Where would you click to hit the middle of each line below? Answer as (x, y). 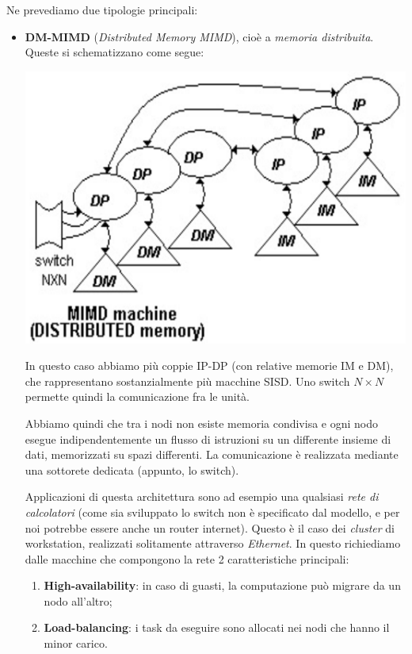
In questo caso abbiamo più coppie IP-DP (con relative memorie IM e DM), (209, 365)
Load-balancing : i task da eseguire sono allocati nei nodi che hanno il (217, 627)
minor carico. (76, 643)
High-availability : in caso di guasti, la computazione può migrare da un (222, 585)
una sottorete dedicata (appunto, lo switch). (132, 469)
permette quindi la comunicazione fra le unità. (137, 396)
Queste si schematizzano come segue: (114, 52)
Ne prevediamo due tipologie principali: (102, 10)
